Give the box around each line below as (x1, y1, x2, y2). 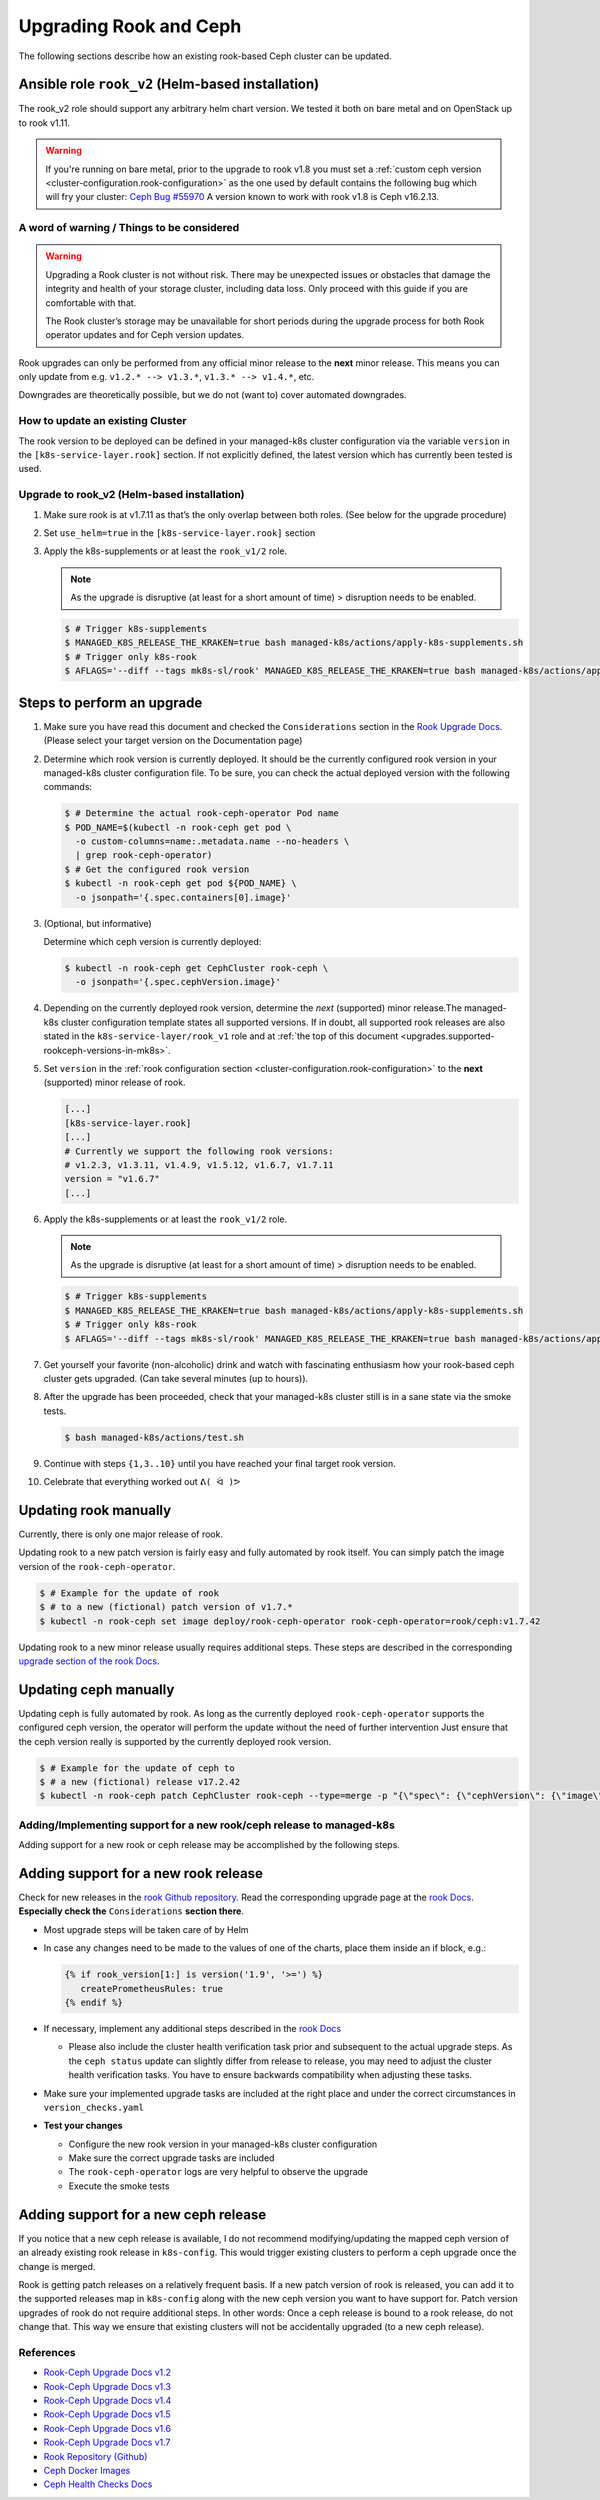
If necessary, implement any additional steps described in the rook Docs (43, 2022, 342, 2034)
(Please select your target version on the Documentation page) (43, 735, 303, 747)
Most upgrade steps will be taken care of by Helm (43, 1923, 249, 1935)
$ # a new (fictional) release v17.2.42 (39, 1776, 240, 1787)
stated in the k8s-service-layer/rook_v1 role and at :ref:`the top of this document (43, 1030, 399, 1042)
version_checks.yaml (43, 2101, 145, 2113)
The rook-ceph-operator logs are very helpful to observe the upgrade (68, 2166, 369, 2178)
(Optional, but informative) (43, 917, 152, 929)
